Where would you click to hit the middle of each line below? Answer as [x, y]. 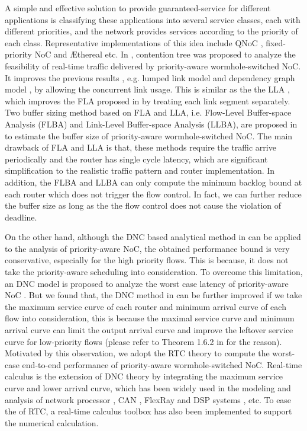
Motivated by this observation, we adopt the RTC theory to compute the [137, 353]
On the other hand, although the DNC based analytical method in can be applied [153, 237]
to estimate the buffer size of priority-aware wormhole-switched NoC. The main [149, 135]
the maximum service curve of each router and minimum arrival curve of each [146, 306]
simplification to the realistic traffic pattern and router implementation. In [140, 170]
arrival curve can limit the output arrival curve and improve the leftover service [149, 330]
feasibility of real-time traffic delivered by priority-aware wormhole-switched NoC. [153, 66]
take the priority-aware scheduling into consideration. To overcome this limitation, [154, 272]
